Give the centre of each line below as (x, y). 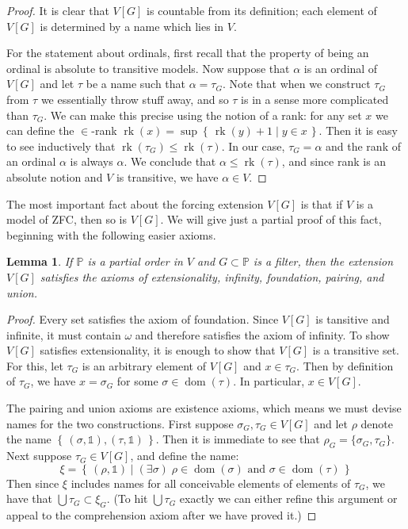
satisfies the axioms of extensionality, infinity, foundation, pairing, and (212, 276)
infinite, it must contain (64, 334)
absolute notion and (55, 176)
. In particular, (269, 381)
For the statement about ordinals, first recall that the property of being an (188, 53)
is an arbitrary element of (144, 365)
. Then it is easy (358, 130)
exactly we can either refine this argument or (288, 498)
